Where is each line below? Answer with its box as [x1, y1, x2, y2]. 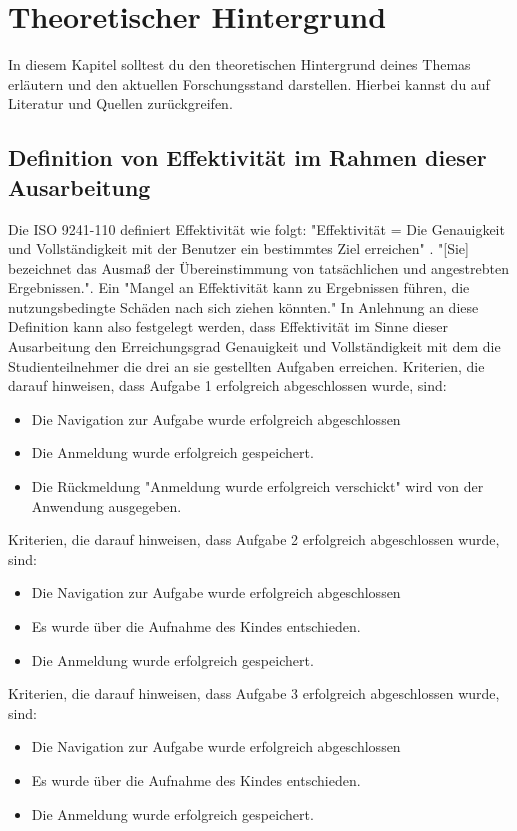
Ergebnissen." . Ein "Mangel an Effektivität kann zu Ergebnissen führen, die [8, 277, 470, 298]
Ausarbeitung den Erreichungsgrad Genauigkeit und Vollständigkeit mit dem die [8, 336, 501, 357]
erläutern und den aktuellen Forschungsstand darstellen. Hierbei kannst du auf [8, 73, 490, 94]
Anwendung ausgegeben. [31, 495, 182, 516]
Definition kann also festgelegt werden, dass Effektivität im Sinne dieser [8, 316, 448, 337]
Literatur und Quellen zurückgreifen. [8, 93, 233, 114]
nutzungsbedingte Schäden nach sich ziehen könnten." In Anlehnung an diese [8, 296, 479, 317]
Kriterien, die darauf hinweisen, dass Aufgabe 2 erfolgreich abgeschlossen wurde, [8, 529, 500, 550]
